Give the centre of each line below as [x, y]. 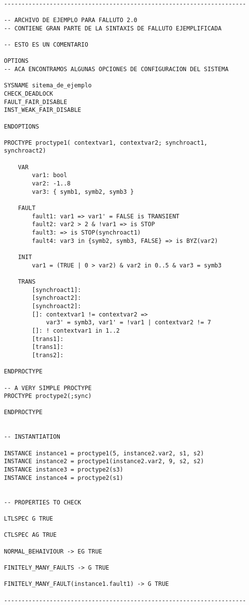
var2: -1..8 [51, 184]
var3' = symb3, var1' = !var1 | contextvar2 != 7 [128, 323]
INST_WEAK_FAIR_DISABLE [43, 110]
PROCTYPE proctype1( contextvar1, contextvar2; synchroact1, [106, 143]
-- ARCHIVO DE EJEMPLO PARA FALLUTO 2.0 [71, 20]
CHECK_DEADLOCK [29, 93]
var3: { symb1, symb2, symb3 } [83, 192]
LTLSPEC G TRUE [29, 519]
